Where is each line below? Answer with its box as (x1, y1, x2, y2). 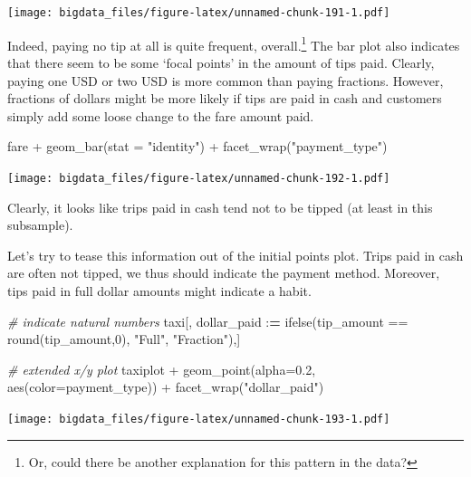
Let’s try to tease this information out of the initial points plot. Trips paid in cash (7, 245, 464, 264)
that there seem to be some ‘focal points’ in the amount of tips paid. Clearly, (7, 52, 435, 72)
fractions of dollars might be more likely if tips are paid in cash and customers (7, 89, 442, 108)
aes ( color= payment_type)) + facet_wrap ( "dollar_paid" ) (7, 377, 324, 396)
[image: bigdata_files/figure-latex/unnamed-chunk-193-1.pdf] (7, 412, 390, 425)
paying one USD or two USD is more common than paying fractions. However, (7, 71, 444, 90)
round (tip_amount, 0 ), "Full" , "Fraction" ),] (7, 329, 241, 348)
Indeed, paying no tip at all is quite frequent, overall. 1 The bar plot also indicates (7, 33, 460, 54)
